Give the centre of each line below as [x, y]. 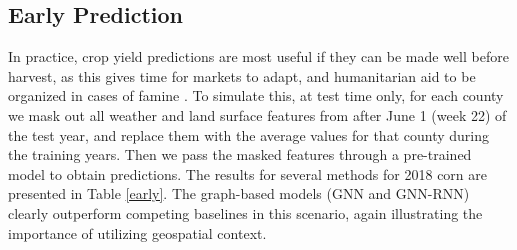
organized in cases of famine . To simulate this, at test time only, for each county [256, 95]
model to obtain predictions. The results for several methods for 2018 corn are [247, 173]
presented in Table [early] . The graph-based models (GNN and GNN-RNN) [239, 193]
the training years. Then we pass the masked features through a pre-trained [240, 154]
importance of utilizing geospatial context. [137, 232]
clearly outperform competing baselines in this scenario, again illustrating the [245, 212]
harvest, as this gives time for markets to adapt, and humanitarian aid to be [242, 75]
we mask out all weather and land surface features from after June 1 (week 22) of [257, 114]
